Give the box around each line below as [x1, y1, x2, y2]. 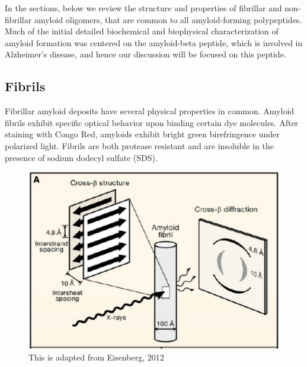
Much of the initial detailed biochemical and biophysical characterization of [5, 25, 279, 37]
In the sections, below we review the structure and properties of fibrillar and [5, 2, 282, 14]
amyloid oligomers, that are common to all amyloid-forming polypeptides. [34, 13, 302, 25]
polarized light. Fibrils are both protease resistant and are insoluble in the [5, 139, 274, 152]
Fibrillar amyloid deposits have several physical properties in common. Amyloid [5, 105, 295, 117]
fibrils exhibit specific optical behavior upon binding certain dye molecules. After [5, 116, 299, 128]
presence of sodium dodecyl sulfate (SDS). [5, 151, 158, 163]
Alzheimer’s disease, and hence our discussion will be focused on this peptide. [5, 48, 286, 60]
